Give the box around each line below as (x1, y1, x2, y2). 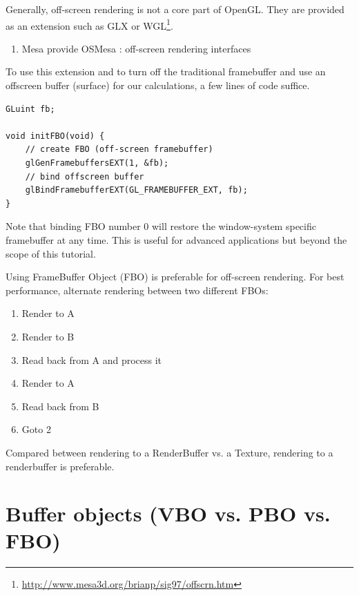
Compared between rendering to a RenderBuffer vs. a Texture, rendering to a (6, 445, 333, 459)
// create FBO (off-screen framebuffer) (25, 144, 213, 155)
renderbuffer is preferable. (6, 459, 115, 473)
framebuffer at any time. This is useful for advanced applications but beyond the (6, 232, 347, 247)
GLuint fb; (6, 104, 55, 114)
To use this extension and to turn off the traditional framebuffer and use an (6, 64, 326, 79)
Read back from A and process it (21, 352, 162, 367)
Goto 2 (21, 422, 51, 436)
